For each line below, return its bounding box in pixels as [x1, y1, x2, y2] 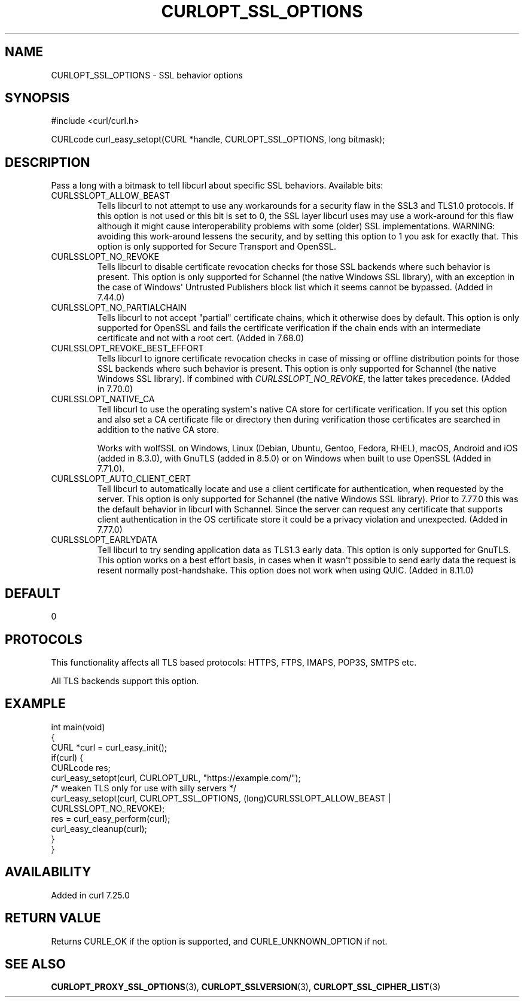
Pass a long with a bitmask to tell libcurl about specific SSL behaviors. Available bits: [51, 180, 383, 191]
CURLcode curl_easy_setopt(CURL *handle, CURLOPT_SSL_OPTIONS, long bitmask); [51, 134, 385, 145]
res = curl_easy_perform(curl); [51, 813, 170, 824]
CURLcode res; [51, 762, 111, 773]
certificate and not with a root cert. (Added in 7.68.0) [97, 333, 304, 344]
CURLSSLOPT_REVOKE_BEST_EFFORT [51, 343, 204, 354]
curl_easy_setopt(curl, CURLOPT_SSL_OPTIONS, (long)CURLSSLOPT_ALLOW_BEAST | [51, 793, 391, 803]
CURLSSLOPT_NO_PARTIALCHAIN [51, 302, 187, 313]
